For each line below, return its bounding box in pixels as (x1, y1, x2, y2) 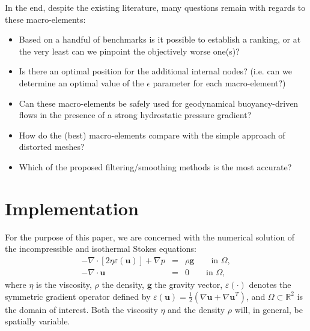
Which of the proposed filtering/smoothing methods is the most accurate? (19, 160, 292, 173)
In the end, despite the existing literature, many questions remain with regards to (5, 1, 306, 13)
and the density (168, 303, 225, 315)
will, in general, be (234, 303, 303, 315)
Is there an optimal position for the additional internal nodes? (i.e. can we (19, 65, 292, 77)
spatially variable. (5, 315, 70, 327)
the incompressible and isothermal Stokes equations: (5, 242, 196, 255)
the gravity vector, (154, 278, 223, 290)
